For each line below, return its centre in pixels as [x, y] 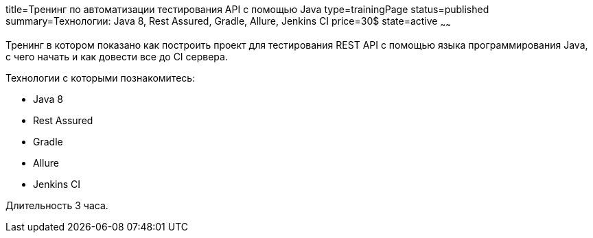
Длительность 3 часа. [57, 205]
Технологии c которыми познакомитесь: [101, 78]
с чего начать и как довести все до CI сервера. [117, 56]
